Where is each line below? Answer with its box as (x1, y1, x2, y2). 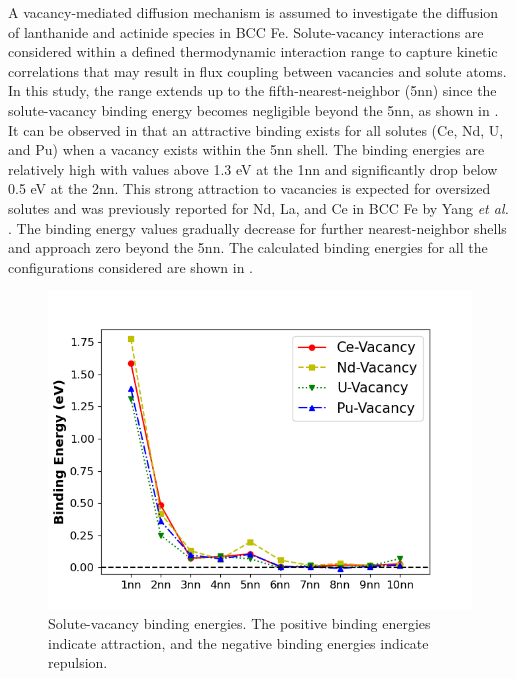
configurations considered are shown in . (8, 256, 253, 277)
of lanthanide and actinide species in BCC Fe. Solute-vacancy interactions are (8, 21, 484, 42)
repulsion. (48, 652, 108, 673)
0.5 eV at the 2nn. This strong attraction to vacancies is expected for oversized (8, 178, 491, 199)
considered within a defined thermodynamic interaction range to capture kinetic (8, 41, 498, 62)
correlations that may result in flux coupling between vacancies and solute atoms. (8, 60, 507, 81)
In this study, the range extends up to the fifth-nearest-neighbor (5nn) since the (8, 80, 497, 101)
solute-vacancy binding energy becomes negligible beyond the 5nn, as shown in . (8, 99, 499, 120)
